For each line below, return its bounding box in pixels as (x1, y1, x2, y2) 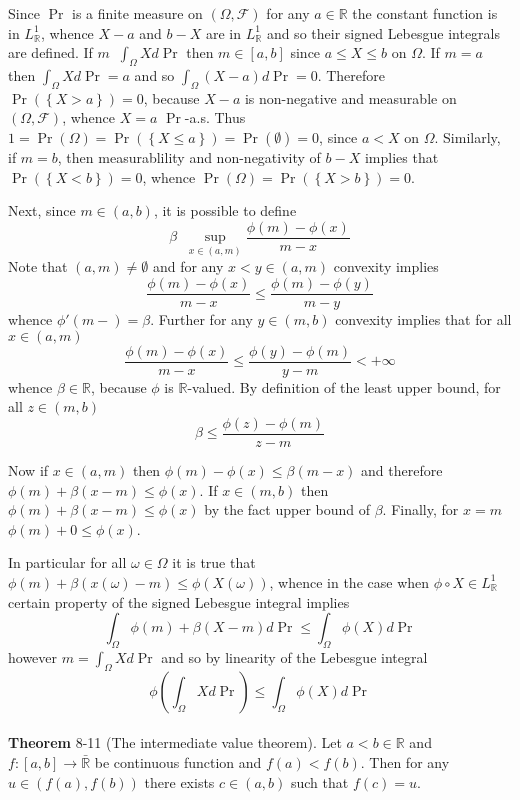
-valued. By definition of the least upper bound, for (187, 376, 501, 397)
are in (205, 22, 241, 43)
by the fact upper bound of (204, 499, 371, 520)
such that (290, 771, 349, 792)
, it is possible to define (153, 200, 297, 221)
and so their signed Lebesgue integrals (266, 22, 501, 43)
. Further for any (150, 309, 253, 330)
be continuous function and (94, 751, 262, 772)
